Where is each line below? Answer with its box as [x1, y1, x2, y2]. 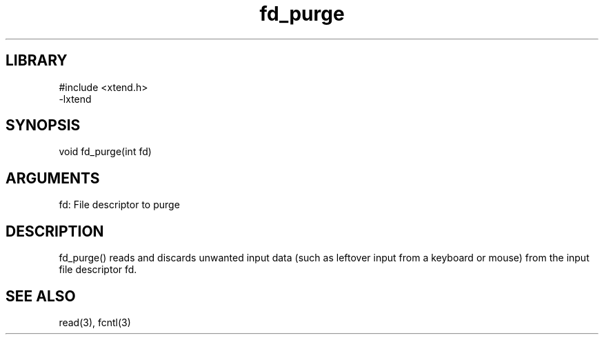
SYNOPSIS [6, 117, 81, 134]
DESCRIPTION [6, 222, 104, 240]
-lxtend [59, 92, 92, 105]
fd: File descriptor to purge [59, 199, 180, 211]
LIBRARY [6, 52, 68, 70]
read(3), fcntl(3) [59, 316, 131, 328]
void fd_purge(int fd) [59, 146, 152, 158]
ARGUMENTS [6, 169, 100, 187]
